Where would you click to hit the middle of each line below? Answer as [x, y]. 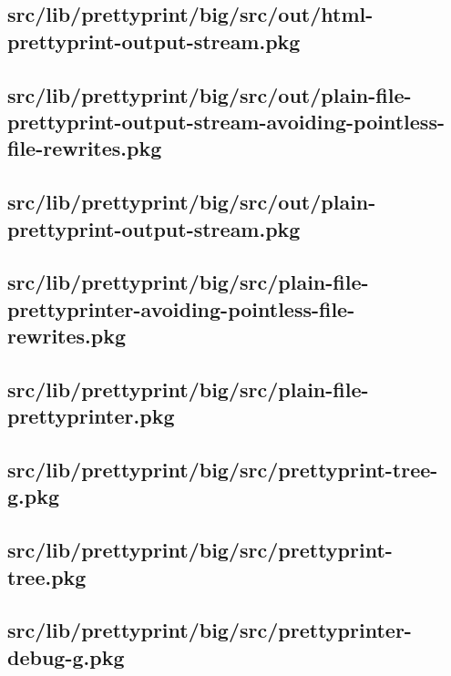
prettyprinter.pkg [91, 416]
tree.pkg [47, 576]
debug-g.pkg [66, 656]
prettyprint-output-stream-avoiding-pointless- [226, 121]
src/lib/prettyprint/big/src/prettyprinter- [210, 630]
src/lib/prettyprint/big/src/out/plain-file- [210, 94]
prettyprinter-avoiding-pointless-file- [181, 308]
